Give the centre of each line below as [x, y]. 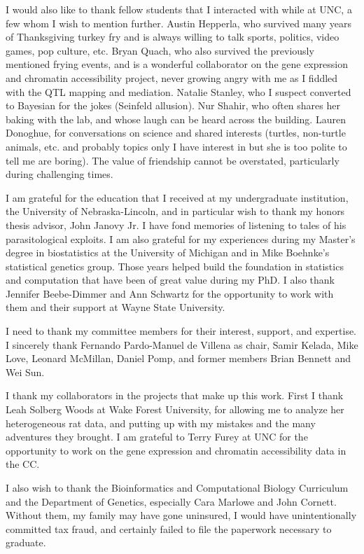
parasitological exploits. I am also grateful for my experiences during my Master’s [181, 238]
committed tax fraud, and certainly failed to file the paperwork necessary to [169, 528]
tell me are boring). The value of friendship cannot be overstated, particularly [173, 160]
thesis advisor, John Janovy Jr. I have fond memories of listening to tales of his [176, 224]
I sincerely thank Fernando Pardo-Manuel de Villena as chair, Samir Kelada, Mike [182, 344]
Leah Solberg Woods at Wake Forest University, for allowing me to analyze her [175, 409]
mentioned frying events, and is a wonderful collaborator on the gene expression [177, 64]
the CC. [23, 464]
